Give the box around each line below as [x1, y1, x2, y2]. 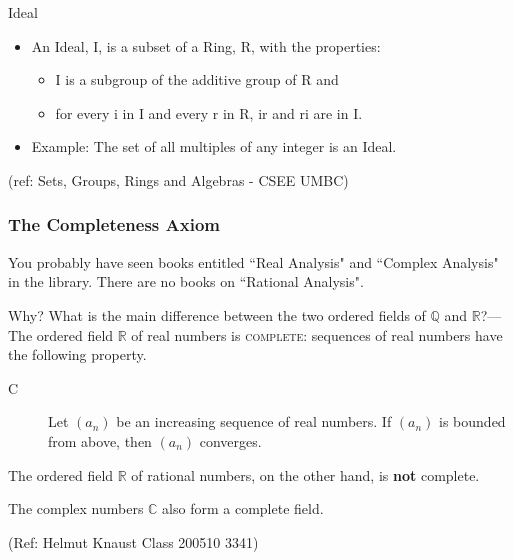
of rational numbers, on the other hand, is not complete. [131, 464, 480, 485]
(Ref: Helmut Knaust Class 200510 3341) [8, 531, 259, 552]
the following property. [8, 344, 147, 365]
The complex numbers [8, 498, 144, 519]
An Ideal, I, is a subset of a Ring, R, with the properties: [31, 35, 381, 56]
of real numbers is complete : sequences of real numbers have [131, 324, 503, 345]
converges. [199, 430, 262, 451]
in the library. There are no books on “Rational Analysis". [8, 271, 364, 292]
